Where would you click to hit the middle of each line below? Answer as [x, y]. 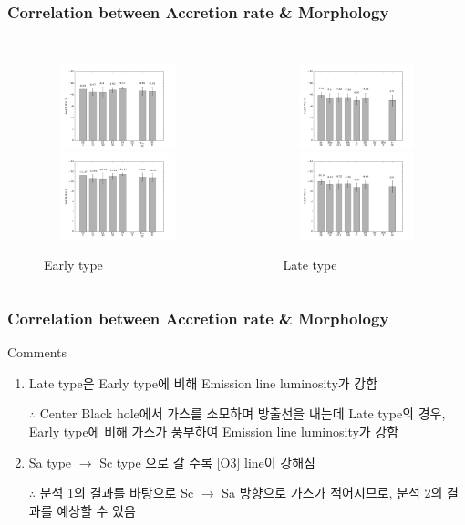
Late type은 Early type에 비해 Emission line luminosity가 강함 [203, 382]
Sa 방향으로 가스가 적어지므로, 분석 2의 [332, 493]
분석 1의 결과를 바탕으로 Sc [117, 493]
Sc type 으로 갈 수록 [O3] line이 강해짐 [207, 462]
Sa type [50, 462]
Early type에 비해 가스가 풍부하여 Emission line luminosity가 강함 [214, 431]
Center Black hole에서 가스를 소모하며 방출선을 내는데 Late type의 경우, [243, 413]
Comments [37, 352]
